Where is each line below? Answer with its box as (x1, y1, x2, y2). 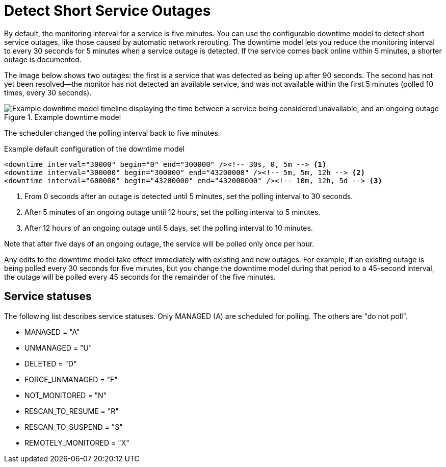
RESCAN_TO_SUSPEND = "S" (24, 422, 123, 431)
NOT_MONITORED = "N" (24, 390, 107, 400)
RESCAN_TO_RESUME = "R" (24, 406, 119, 415)
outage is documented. (4, 55, 82, 64)
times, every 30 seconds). (4, 88, 92, 97)
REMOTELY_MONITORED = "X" (24, 438, 129, 447)
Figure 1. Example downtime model (4, 112, 121, 121)
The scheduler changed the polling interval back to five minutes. (4, 128, 220, 137)
